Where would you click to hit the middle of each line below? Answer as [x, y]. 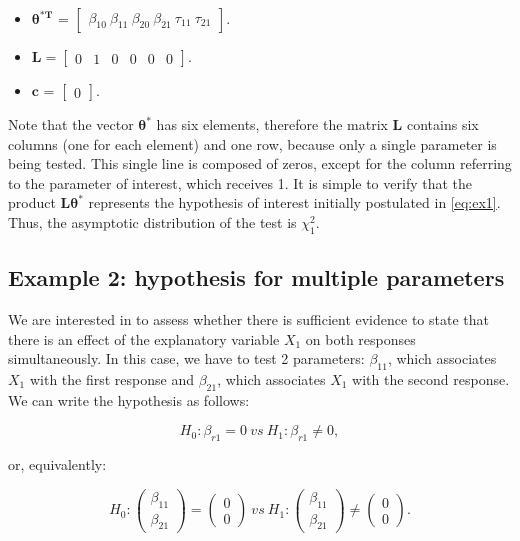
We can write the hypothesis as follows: [129, 399]
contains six [442, 124]
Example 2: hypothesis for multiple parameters [256, 277]
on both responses [360, 338]
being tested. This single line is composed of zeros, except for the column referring [260, 163]
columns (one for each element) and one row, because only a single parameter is [252, 143]
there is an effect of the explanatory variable [144, 338]
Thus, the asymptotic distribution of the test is [152, 221]
